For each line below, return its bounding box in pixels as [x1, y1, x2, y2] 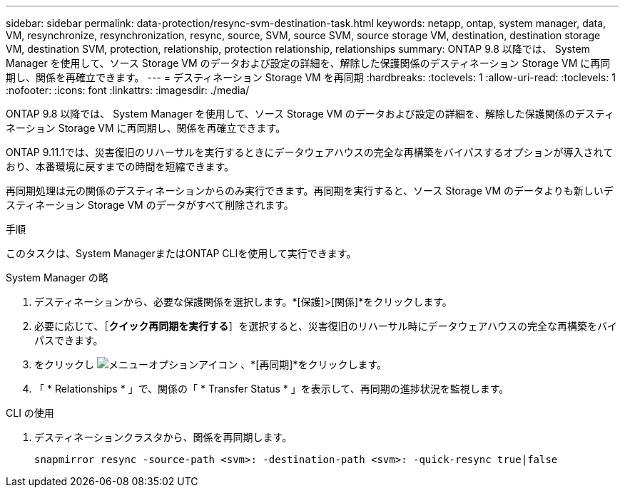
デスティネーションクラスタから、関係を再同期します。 [34, 431, 293, 443]
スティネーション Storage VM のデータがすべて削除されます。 [6, 199, 294, 211]
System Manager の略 [6, 271, 108, 284]
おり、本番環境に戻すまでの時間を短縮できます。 [6, 160, 235, 172]
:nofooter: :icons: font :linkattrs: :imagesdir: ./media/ [6, 84, 250, 96]
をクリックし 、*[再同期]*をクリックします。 [34, 358, 387, 370]
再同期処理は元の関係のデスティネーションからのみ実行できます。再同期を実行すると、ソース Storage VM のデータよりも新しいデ [6, 185, 614, 197]
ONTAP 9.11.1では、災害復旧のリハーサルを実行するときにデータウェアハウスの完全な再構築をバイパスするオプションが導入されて [6, 146, 614, 158]
